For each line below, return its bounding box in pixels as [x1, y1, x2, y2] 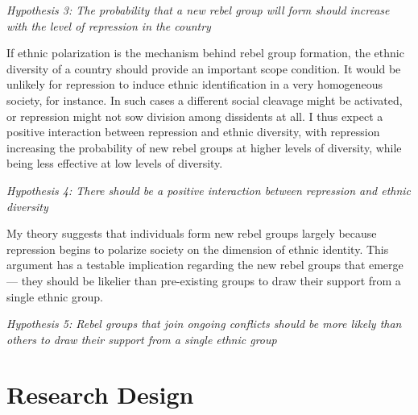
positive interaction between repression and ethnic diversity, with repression [6, 123, 380, 140]
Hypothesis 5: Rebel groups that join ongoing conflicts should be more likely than [6, 315, 402, 332]
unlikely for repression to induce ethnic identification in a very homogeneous [6, 76, 383, 93]
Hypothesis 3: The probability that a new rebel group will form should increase [6, 2, 390, 18]
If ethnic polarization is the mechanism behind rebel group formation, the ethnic [6, 44, 404, 61]
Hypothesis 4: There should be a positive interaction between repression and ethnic [6, 181, 412, 198]
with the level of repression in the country [6, 17, 211, 34]
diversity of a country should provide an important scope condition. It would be [6, 60, 401, 77]
